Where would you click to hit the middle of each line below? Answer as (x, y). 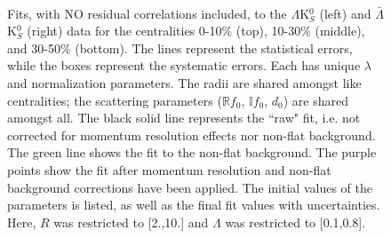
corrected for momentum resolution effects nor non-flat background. (192, 135)
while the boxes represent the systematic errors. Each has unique (184, 65)
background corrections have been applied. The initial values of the (190, 187)
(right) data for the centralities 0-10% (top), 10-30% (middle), (196, 31)
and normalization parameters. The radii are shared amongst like (184, 82)
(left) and (345, 13)
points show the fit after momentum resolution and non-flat (169, 169)
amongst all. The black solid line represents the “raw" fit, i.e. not (184, 118)
